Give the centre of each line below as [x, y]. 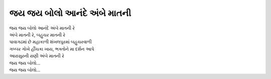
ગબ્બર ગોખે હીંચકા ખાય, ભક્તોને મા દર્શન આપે [52, 49]
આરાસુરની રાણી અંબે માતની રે [37, 56]
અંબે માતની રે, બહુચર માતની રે [37, 34]
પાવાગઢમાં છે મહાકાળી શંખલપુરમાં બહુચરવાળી [51, 42]
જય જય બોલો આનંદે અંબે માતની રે [42, 28]
